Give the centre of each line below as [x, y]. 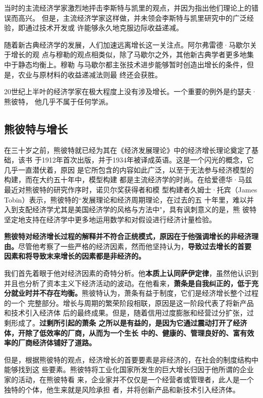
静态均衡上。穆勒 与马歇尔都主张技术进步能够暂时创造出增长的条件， [132, 64]
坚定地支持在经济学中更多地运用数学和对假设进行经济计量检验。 [110, 219]
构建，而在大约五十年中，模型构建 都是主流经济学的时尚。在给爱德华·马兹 [128, 180]
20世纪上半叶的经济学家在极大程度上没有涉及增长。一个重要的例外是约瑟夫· [130, 91]
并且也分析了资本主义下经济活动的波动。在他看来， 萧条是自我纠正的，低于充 [131, 283]
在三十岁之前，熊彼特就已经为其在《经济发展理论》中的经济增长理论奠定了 [128, 150]
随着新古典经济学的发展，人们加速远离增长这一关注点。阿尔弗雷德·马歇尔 [127, 44]
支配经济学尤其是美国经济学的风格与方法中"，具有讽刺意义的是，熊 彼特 [137, 209]
